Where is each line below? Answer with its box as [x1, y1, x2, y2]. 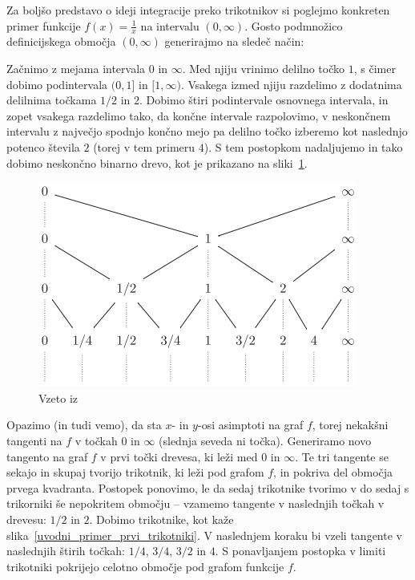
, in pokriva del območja [273, 464, 393, 481]
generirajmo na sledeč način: [164, 33, 304, 50]
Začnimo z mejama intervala [6, 60, 146, 77]
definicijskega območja [6, 33, 116, 50]
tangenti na [6, 432, 62, 448]
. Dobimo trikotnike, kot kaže [89, 510, 234, 527]
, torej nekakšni [312, 416, 389, 433]
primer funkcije [6, 17, 81, 34]
